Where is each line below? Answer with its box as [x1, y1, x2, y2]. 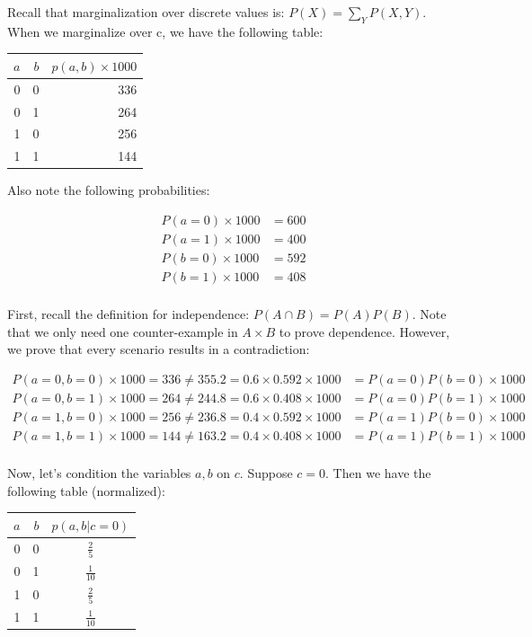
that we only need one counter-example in [7, 322, 238, 341]
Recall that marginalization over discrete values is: [7, 3, 285, 21]
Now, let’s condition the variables [7, 464, 191, 482]
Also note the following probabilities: [7, 181, 210, 199]
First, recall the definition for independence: [7, 305, 250, 323]
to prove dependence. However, [279, 322, 450, 341]
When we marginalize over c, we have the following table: [7, 22, 324, 40]
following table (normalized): [7, 481, 165, 500]
